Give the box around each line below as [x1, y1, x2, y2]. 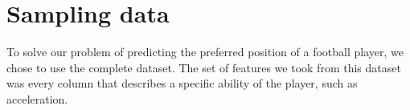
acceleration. [6, 90, 68, 107]
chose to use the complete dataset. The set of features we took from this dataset [6, 59, 401, 75]
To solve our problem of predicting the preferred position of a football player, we [6, 43, 404, 60]
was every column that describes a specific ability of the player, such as [6, 75, 358, 92]
